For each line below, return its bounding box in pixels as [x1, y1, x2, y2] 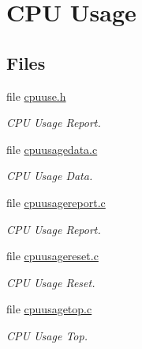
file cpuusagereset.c [6, 247, 99, 264]
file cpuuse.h [6, 87, 66, 104]
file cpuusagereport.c [6, 194, 106, 210]
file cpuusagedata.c [6, 140, 98, 157]
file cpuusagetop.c [6, 301, 92, 317]
